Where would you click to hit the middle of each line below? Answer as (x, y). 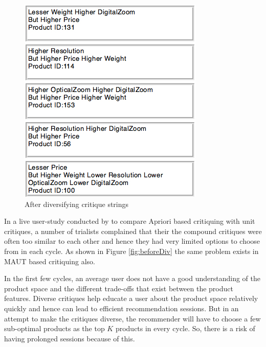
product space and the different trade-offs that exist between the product (119, 288)
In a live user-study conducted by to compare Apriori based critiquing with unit (130, 221)
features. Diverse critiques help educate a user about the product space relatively (131, 298)
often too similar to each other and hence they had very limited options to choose (132, 241)
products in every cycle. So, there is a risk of (185, 328)
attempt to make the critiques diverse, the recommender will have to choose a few (132, 318)
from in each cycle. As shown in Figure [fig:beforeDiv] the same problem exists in (131, 251)
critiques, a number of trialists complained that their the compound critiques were (133, 231)
